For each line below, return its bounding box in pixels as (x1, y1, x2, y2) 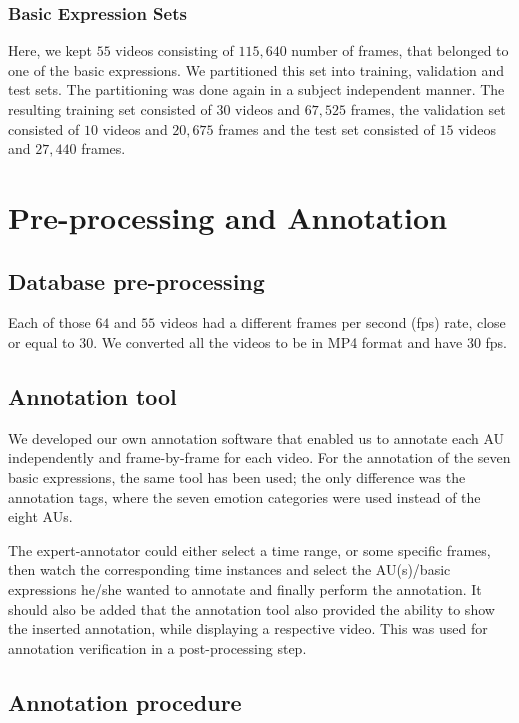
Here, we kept (8, 40, 93, 61)
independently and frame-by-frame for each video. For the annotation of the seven (8, 447, 511, 468)
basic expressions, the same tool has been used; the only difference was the (8, 466, 466, 487)
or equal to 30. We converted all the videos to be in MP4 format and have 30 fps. (8, 331, 508, 352)
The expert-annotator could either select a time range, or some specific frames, (8, 539, 491, 560)
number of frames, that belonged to (291, 40, 509, 61)
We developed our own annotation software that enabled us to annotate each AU (8, 427, 505, 448)
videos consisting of (115, 40, 234, 61)
